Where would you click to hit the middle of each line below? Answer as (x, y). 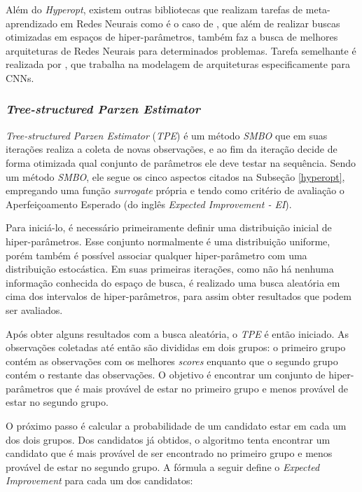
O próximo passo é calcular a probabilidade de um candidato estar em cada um (176, 426)
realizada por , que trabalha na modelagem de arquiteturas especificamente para (178, 64)
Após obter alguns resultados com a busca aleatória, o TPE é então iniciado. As (177, 333)
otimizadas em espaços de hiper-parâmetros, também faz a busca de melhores (172, 37)
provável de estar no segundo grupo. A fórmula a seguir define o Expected (163, 466)
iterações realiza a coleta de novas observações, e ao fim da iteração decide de (172, 149)
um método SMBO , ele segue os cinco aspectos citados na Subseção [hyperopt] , (175, 176)
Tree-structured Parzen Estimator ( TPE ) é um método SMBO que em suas (167, 135)
